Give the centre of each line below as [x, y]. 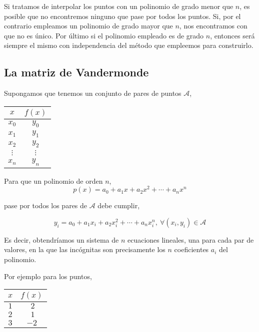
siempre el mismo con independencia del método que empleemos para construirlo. [129, 45]
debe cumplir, [119, 205]
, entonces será [232, 35]
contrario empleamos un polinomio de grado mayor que [88, 26]
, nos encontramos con [213, 26]
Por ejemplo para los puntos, [48, 276]
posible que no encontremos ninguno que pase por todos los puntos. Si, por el [122, 16]
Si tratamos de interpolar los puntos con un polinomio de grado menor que [119, 6]
